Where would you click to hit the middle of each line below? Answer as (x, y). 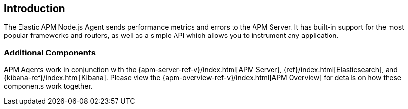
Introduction (35, 9)
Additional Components (50, 52)
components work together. (48, 86)
